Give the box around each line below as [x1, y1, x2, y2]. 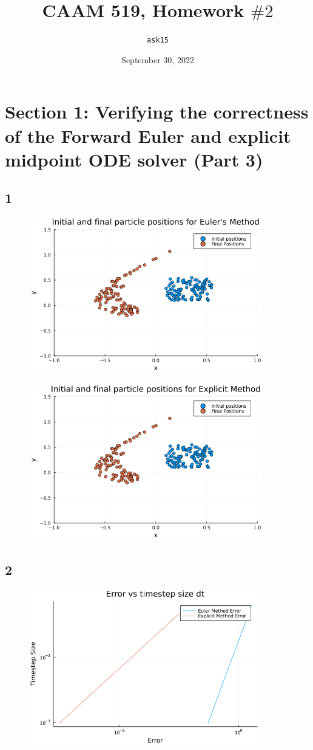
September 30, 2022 [121, 53, 194, 66]
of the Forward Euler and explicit [5, 123, 291, 148]
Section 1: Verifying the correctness [5, 99, 309, 124]
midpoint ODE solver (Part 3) [5, 146, 263, 171]
